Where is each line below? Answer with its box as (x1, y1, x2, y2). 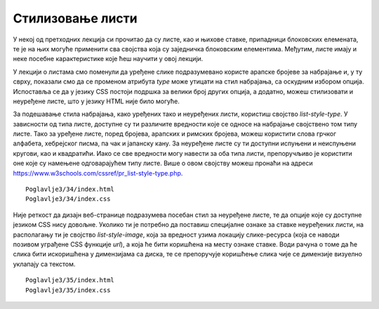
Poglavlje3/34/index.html (25, 185, 115, 193)
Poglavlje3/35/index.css (25, 286, 111, 294)
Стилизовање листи (13, 11, 138, 26)
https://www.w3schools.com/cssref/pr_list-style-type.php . (13, 169, 183, 177)
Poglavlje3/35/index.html (25, 276, 115, 284)
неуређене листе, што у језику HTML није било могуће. (13, 97, 180, 105)
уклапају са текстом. (13, 260, 76, 268)
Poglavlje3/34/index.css (25, 195, 111, 203)
